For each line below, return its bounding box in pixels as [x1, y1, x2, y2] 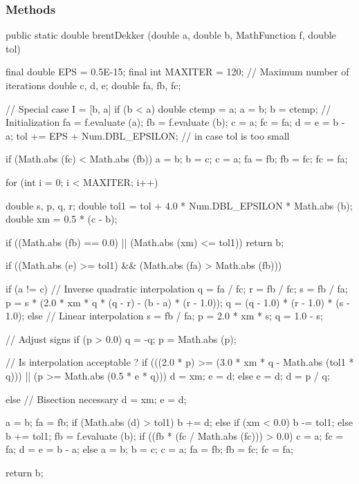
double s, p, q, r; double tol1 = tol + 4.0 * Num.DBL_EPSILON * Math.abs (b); [6, 198, 353, 212]
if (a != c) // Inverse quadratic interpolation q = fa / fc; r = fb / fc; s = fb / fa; [6, 281, 348, 295]
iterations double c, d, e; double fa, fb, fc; [6, 78, 181, 92]
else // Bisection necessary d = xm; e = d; [6, 391, 187, 406]
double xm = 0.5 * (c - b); [6, 212, 118, 226]
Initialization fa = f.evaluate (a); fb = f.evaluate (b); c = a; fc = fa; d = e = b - [6, 115, 345, 129]
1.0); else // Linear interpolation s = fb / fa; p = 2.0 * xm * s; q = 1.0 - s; [6, 308, 323, 323]
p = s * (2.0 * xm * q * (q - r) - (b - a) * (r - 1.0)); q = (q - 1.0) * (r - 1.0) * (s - [6, 295, 350, 309]
